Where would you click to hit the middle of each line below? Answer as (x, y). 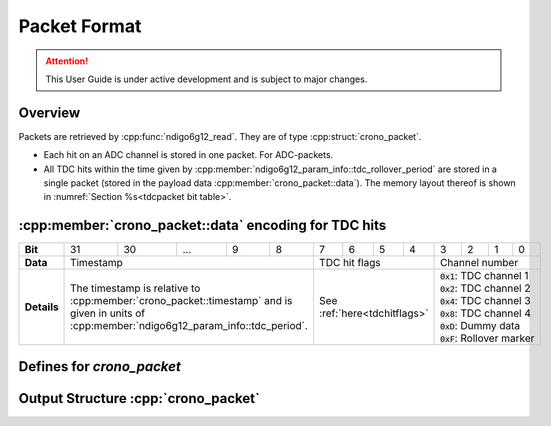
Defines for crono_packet (100, 366)
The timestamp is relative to (135, 288)
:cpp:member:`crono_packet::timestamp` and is (181, 301)
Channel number (479, 263)
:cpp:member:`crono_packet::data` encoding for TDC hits (202, 225)
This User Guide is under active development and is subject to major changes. (206, 79)
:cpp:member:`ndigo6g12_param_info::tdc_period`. (189, 326)
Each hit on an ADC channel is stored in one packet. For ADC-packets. (188, 155)
